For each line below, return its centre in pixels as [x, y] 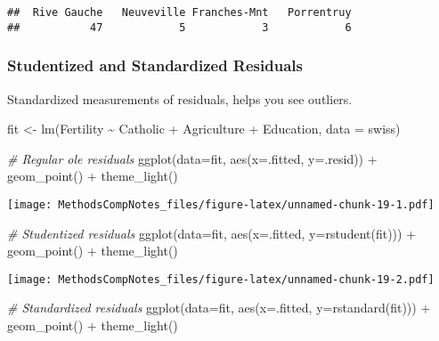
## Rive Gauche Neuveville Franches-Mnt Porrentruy [179, 12]
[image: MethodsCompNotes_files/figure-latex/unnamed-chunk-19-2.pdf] [221, 279]
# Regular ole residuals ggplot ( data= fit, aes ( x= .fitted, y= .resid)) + [192, 158]
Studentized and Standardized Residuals [155, 65]
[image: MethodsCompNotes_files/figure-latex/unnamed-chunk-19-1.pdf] [221, 204]
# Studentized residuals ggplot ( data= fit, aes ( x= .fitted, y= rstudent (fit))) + [212, 233]
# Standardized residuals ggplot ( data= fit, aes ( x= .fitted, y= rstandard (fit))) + [219, 308]
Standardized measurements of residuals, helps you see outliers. [180, 98]
